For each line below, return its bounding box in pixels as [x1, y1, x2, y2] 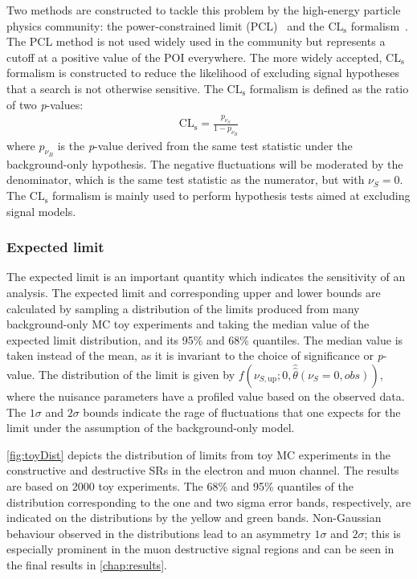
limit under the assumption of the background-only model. [6, 419, 295, 436]
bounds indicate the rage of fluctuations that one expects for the [83, 403, 401, 420]
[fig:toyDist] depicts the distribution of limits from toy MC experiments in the [6, 446, 390, 463]
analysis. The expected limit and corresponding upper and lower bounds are [6, 284, 381, 301]
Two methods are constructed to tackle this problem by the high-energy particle [6, 2, 401, 18]
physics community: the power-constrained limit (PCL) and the [6, 17, 325, 34]
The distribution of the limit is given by [39, 366, 235, 383]
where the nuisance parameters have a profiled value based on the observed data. [6, 388, 405, 405]
